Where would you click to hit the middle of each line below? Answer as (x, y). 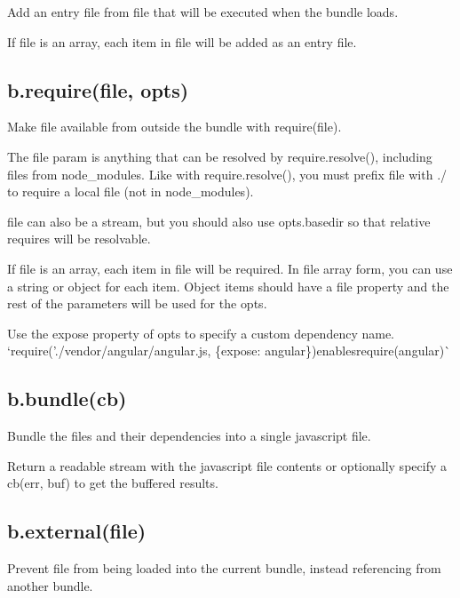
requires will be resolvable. (79, 239)
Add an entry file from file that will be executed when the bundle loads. (203, 12)
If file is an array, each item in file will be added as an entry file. (182, 41)
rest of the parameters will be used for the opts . (137, 303)
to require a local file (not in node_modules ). (131, 191)
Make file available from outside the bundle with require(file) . (174, 127)
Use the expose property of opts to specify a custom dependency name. (201, 333)
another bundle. (50, 585)
